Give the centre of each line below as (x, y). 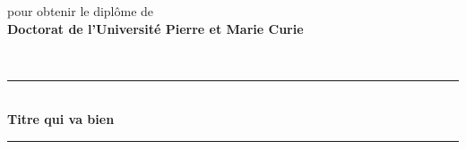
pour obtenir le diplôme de (81, 11)
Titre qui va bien (61, 119)
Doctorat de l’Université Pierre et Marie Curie (155, 28)
